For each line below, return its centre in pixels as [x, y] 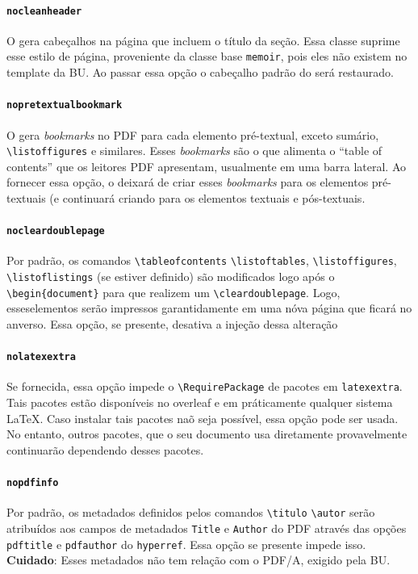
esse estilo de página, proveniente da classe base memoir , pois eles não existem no [207, 56]
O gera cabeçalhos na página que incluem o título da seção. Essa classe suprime [203, 40]
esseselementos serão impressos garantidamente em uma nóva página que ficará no [209, 308]
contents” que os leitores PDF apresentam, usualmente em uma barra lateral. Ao [206, 166]
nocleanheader [44, 11]
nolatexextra [41, 357]
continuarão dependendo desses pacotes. [105, 449]
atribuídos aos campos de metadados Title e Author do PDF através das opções [207, 528]
